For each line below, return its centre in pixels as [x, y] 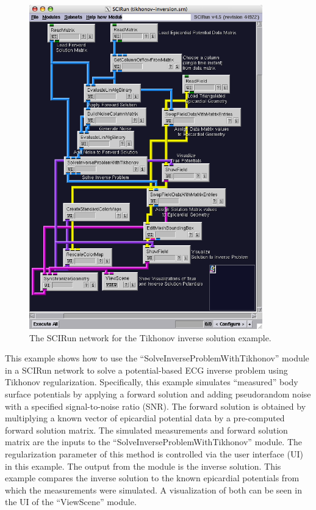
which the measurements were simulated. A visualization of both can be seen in [153, 490]
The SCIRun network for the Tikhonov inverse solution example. [150, 337]
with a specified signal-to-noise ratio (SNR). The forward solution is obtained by [156, 406]
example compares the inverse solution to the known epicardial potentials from [152, 478]
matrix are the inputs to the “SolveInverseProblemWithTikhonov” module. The [154, 442]
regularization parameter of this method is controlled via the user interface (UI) [154, 454]
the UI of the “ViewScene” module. [71, 502]
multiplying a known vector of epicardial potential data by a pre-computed [145, 418]
